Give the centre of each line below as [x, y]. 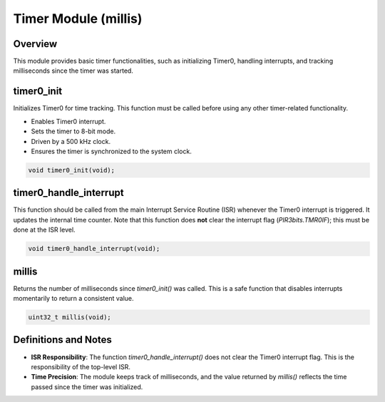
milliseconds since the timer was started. [73, 71]
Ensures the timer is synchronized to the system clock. [111, 151]
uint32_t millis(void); [70, 318]
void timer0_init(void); [72, 170]
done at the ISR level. [44, 230]
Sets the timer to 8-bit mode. [73, 131]
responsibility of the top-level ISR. [81, 366]
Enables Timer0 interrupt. [68, 121]
